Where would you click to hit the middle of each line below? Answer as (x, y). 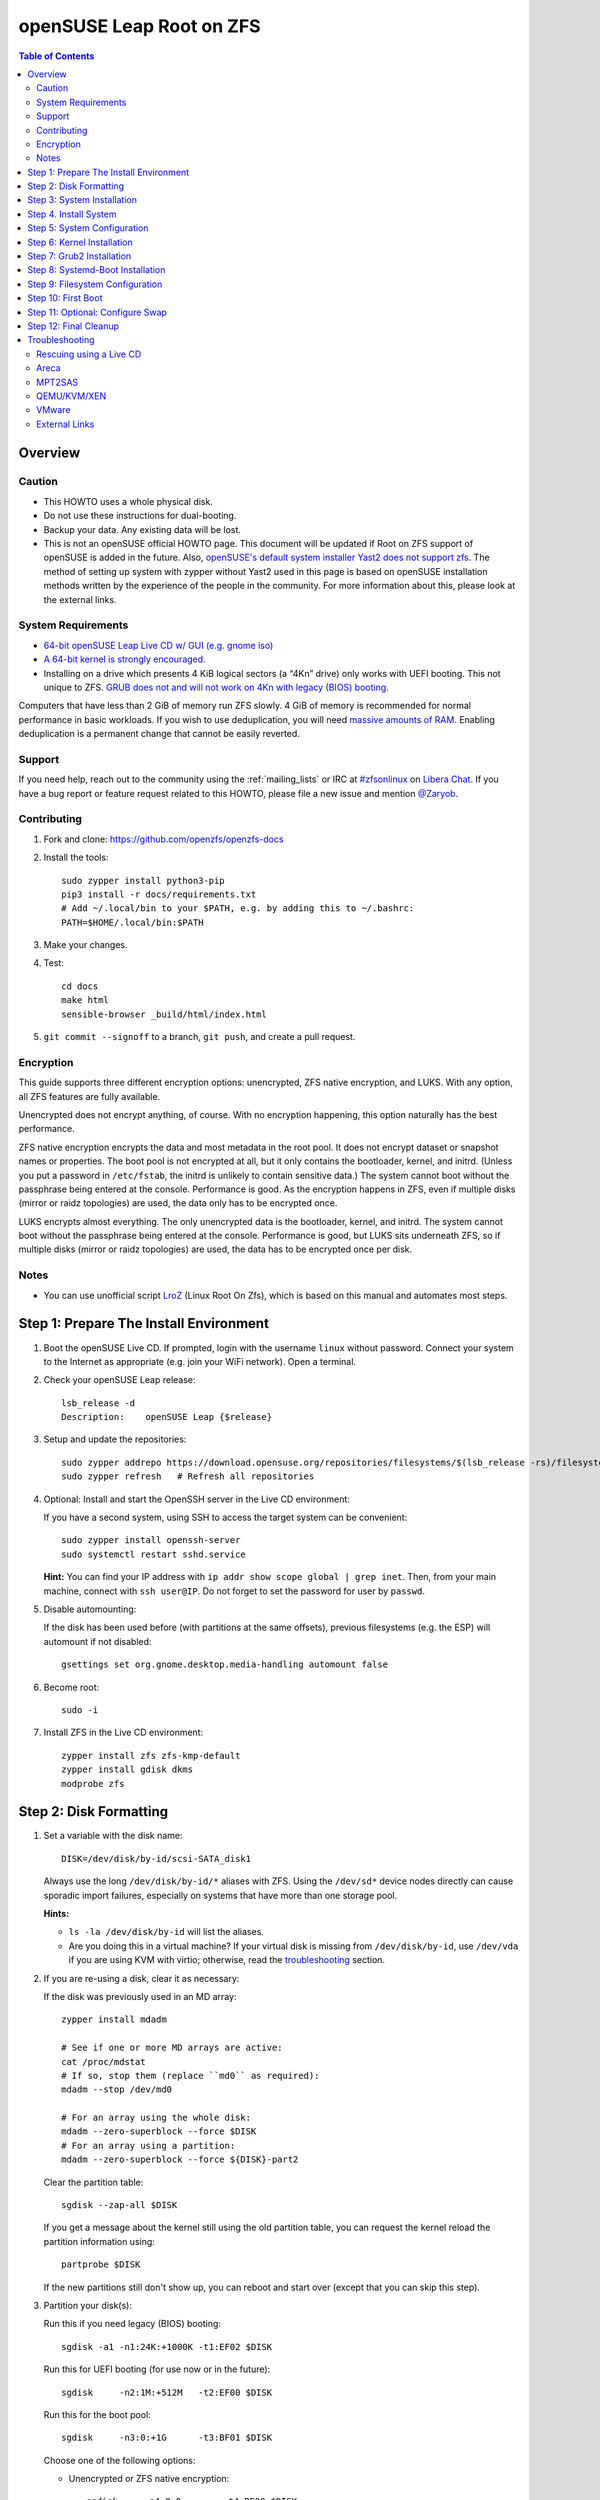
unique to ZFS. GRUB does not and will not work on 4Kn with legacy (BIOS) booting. (216, 687)
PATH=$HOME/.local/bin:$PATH (132, 922)
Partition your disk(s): (87, 2305)
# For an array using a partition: (148, 2145)
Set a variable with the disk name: (113, 1836)
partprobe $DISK (101, 2264)
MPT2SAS (57, 382)
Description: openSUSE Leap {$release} (167, 1417)
